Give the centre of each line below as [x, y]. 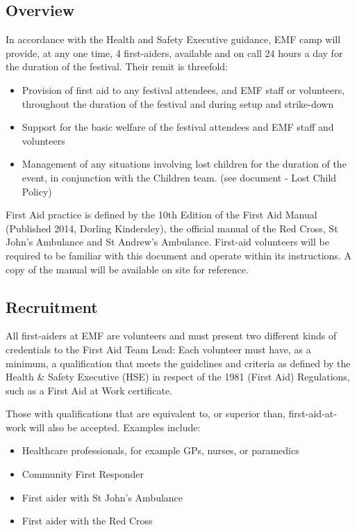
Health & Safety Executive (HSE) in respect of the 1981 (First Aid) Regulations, [178, 377]
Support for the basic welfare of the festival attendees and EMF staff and [178, 127]
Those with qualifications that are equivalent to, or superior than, [146, 413]
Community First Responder [83, 474]
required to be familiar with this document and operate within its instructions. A [178, 255]
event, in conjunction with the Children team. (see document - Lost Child [179, 177]
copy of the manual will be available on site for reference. [127, 269]
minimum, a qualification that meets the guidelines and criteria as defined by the [178, 363]
